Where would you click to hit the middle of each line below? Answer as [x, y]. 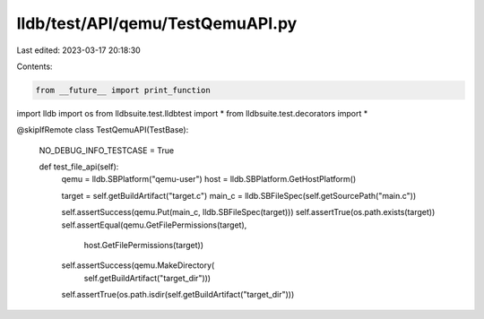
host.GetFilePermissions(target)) [144, 246]
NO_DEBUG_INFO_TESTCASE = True [107, 150]
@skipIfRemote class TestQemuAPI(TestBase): [103, 130]
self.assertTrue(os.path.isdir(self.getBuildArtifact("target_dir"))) [178, 295]
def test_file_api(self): [79, 167]
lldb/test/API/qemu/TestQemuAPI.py [157, 23]
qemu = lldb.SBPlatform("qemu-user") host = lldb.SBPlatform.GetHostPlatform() [209, 179]
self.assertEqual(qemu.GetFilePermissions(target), [154, 225]
